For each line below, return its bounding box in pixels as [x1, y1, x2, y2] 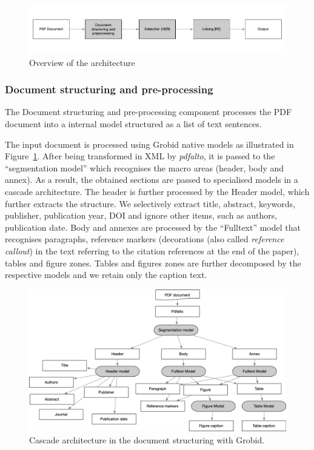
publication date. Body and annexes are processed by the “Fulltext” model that [5, 220, 301, 233]
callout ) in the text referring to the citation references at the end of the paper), [5, 244, 299, 257]
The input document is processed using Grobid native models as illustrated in [5, 137, 294, 150]
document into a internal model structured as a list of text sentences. [5, 117, 262, 130]
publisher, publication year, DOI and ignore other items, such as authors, [5, 209, 278, 222]
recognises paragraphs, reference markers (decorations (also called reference [5, 233, 284, 245]
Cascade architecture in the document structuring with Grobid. [29, 433, 265, 446]
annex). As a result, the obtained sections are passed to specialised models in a [5, 173, 298, 186]
